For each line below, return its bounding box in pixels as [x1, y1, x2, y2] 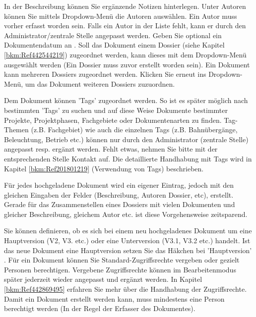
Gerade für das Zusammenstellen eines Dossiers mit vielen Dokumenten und [4, 199, 235, 210]
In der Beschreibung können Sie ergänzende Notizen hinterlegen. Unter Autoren [4, 1, 246, 11]
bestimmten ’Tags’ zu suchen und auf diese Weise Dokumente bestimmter [4, 105, 228, 115]
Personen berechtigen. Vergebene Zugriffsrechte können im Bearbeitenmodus [4, 264, 236, 274]
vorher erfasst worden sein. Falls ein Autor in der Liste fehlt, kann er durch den [4, 20, 246, 31]
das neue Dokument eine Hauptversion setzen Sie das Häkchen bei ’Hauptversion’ [4, 245, 252, 255]
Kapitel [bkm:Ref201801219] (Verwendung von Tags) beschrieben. [4, 163, 204, 173]
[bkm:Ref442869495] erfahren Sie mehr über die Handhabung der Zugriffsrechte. [4, 284, 247, 294]
